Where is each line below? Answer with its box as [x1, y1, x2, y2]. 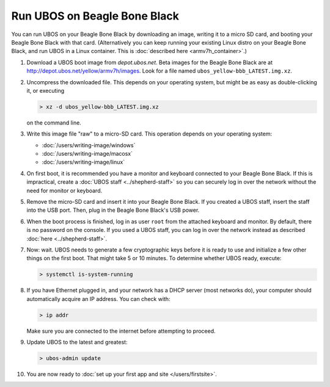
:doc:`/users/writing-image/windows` [42, 141, 136, 149]
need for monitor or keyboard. [26, 187, 103, 194]
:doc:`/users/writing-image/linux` [42, 159, 125, 166]
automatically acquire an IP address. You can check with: [26, 295, 170, 302]
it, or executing [26, 87, 64, 94]
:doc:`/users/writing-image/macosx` [42, 150, 133, 157]
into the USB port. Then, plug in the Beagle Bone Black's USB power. [26, 206, 200, 214]
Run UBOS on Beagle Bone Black [11, 9, 180, 23]
